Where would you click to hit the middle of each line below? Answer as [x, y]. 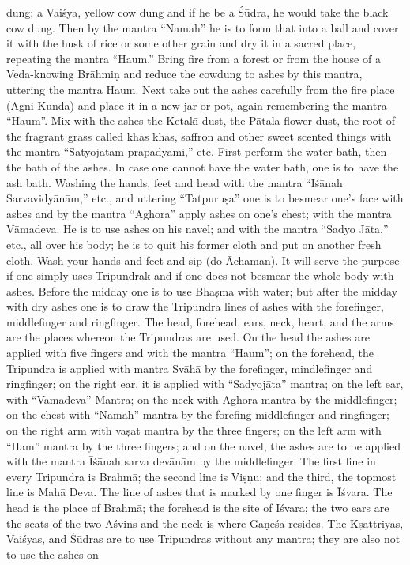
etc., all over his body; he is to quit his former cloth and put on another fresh [194, 244]
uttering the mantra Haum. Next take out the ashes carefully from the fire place [201, 89]
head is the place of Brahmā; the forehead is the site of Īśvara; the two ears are [198, 507]
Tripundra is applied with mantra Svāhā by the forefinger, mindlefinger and [190, 368]
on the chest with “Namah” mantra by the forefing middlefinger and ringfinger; [198, 414]
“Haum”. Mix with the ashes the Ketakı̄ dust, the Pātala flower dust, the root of [201, 121]
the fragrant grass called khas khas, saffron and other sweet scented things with [199, 136]
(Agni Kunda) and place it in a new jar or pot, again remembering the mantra [197, 105]
